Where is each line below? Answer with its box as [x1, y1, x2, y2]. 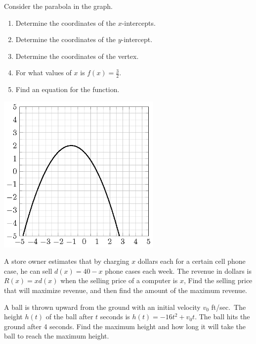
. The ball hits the [195, 311, 250, 322]
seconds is [100, 311, 130, 322]
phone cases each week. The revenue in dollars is [105, 265, 252, 276]
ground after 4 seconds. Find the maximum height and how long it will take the [4, 321, 246, 331]
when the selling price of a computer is [60, 275, 178, 286]
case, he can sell [4, 265, 52, 276]
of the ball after [45, 311, 93, 322]
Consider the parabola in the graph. [4, 1, 113, 11]
